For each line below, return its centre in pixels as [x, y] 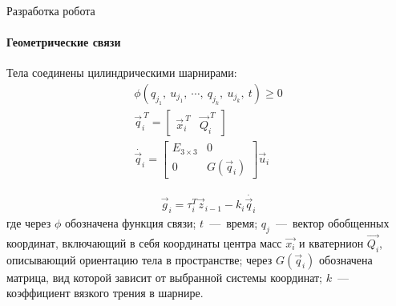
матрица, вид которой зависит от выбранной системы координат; [165, 277]
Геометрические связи [64, 42]
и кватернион [331, 242]
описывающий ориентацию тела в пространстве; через [139, 259]
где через [29, 222]
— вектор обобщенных [332, 222]
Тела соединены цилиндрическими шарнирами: [122, 72]
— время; [234, 222]
